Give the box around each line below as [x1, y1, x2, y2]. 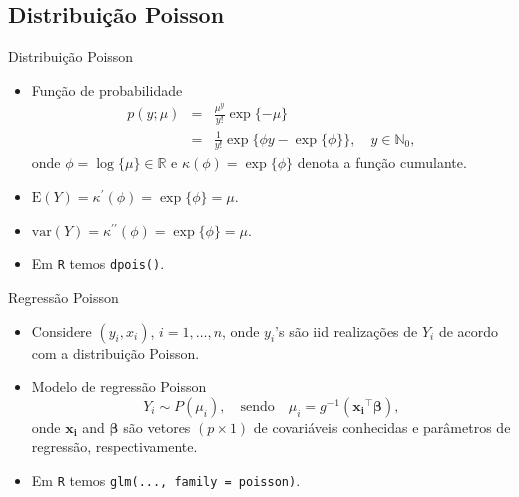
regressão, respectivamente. [31, 436, 198, 457]
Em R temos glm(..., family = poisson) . [31, 469, 301, 490]
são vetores [123, 416, 191, 437]
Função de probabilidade [31, 79, 183, 100]
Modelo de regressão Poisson [31, 376, 207, 397]
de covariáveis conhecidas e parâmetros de [253, 416, 511, 437]
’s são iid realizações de [275, 320, 418, 341]
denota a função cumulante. [297, 152, 467, 173]
